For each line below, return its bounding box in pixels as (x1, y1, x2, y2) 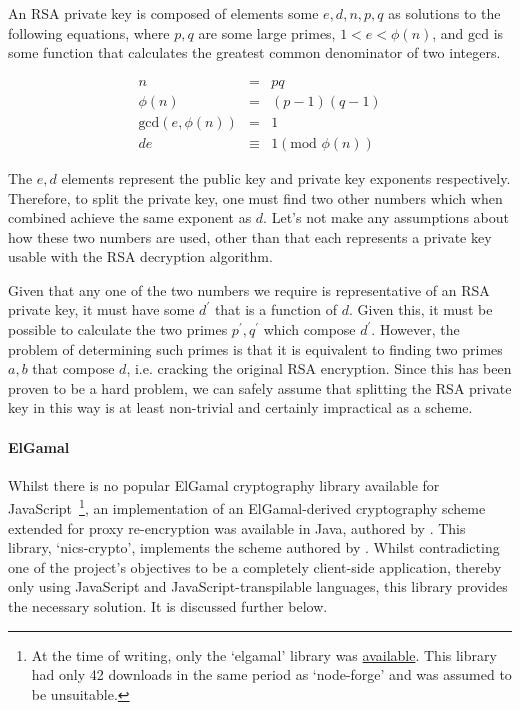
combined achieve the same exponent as (8, 207, 252, 228)
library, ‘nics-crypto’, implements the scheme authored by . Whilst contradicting (8, 537, 500, 558)
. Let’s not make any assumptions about (263, 207, 509, 228)
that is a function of (214, 299, 338, 320)
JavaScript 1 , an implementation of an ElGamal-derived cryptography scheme (8, 495, 486, 519)
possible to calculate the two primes (8, 319, 228, 340)
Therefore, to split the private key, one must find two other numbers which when (8, 187, 503, 208)
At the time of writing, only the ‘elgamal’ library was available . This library (31, 644, 497, 665)
